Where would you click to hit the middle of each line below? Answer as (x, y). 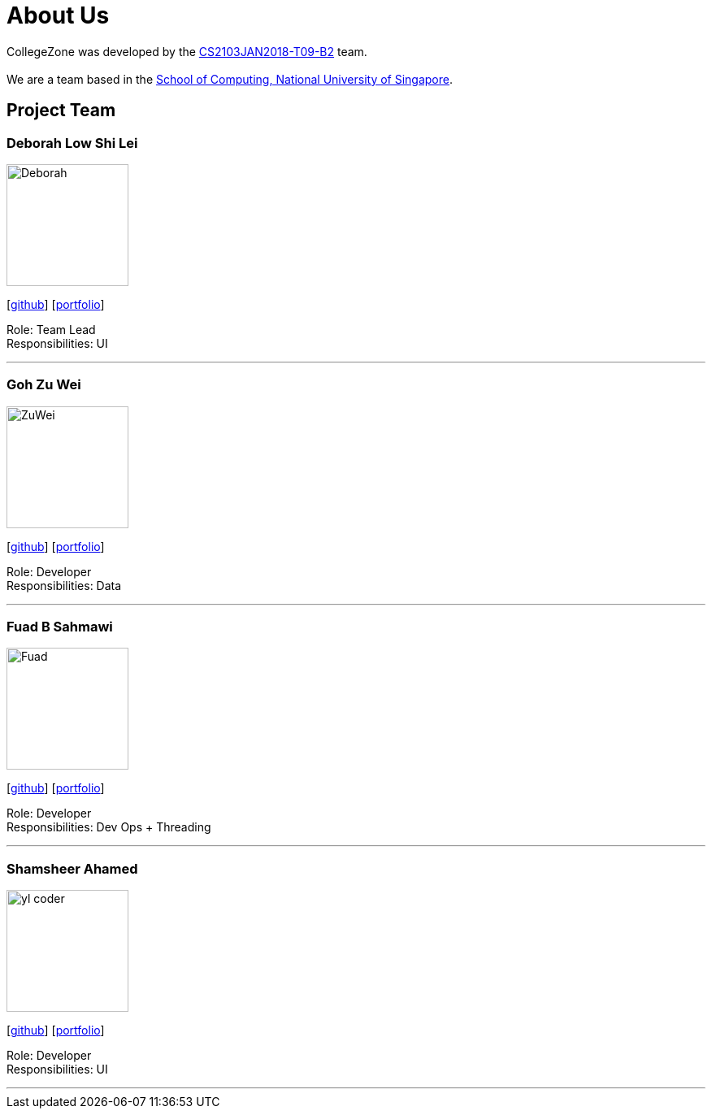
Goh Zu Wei (44, 385)
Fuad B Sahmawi (60, 627)
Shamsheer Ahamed (72, 868)
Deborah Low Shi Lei (72, 143)
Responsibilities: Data (64, 585)
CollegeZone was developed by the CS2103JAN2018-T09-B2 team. (187, 51)
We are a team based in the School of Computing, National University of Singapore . (230, 79)
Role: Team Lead (51, 329)
